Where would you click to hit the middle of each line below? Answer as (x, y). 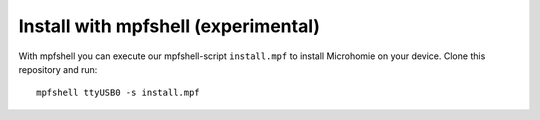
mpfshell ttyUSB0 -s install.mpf (118, 93)
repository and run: (58, 69)
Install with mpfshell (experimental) (169, 26)
